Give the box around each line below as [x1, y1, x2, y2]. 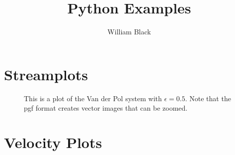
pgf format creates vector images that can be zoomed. [24, 103, 188, 113]
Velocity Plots [4, 132, 102, 153]
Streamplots [4, 64, 88, 84]
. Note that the [185, 93, 231, 103]
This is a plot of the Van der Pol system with [24, 93, 162, 103]
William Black [107, 26, 151, 37]
